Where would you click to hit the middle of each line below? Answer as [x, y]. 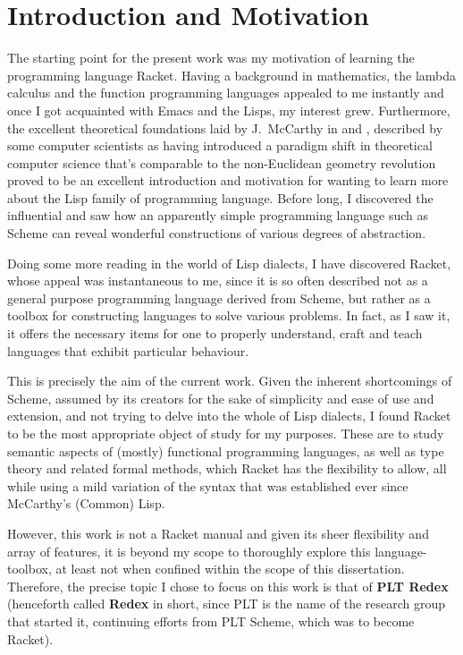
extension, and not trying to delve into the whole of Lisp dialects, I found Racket [229, 416]
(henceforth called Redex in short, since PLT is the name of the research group [227, 604]
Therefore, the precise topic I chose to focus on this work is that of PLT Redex [228, 586]
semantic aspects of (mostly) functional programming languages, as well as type [226, 451]
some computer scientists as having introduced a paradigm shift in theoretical [220, 145]
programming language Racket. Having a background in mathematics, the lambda [232, 75]
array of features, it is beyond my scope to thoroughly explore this [189, 551]
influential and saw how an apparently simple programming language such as [218, 215]
